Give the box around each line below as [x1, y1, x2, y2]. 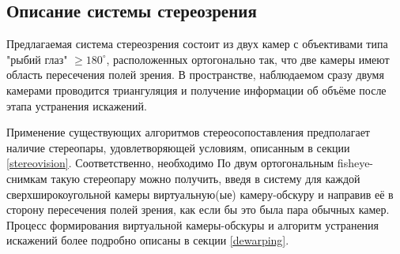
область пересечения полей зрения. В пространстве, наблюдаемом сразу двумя [6, 66, 384, 83]
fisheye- [337, 155, 374, 171]
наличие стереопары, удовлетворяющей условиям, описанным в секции [6, 139, 350, 155]
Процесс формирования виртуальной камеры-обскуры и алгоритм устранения [6, 216, 379, 233]
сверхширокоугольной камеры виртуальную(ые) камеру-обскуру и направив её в [6, 185, 394, 202]
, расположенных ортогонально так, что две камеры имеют [106, 50, 390, 67]
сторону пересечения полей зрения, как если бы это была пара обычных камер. [6, 201, 390, 218]
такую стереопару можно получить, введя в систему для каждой [51, 170, 360, 186]
